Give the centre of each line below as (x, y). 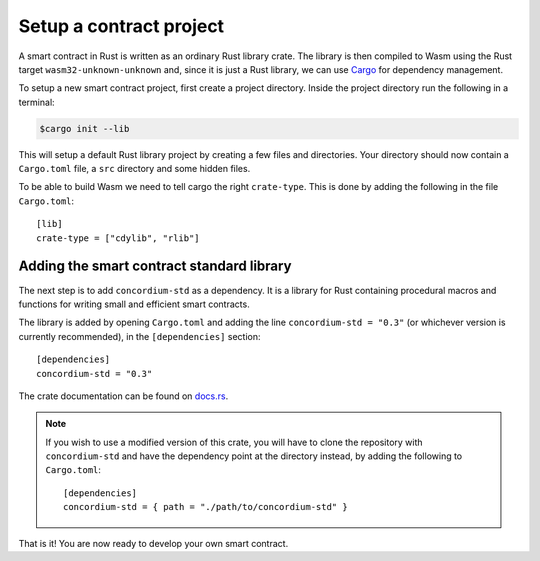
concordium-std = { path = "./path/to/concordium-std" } (206, 507)
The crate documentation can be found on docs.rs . (123, 396)
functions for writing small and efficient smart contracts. (134, 304)
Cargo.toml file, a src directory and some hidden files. (134, 169)
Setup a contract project (121, 26)
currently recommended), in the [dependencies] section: (139, 336)
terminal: (36, 102)
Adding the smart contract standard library (155, 266)
